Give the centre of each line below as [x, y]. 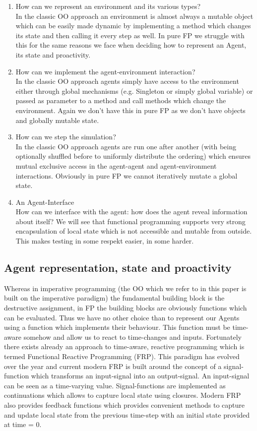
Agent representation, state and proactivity [118, 268]
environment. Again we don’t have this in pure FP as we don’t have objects [130, 110]
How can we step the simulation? [66, 137]
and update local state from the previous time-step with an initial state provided [127, 414]
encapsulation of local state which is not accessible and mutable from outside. [134, 231]
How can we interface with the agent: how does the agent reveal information [131, 212]
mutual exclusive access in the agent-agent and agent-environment [116, 165]
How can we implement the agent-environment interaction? [105, 71]
